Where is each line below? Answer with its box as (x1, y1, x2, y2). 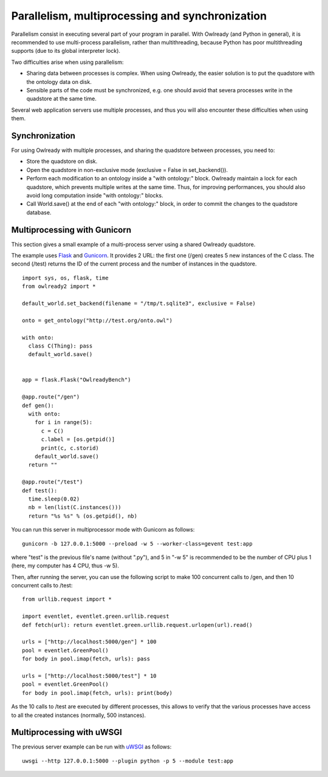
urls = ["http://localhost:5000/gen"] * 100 (22, 638, 157, 645)
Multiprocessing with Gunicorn (11, 225, 132, 235)
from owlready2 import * (22, 283, 96, 290)
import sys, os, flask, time (22, 274, 109, 281)
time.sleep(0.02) (28, 495, 80, 502)
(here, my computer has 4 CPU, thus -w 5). (11, 562, 120, 569)
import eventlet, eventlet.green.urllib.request (22, 613, 169, 620)
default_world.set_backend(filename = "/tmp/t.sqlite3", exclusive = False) (22, 300, 256, 307)
